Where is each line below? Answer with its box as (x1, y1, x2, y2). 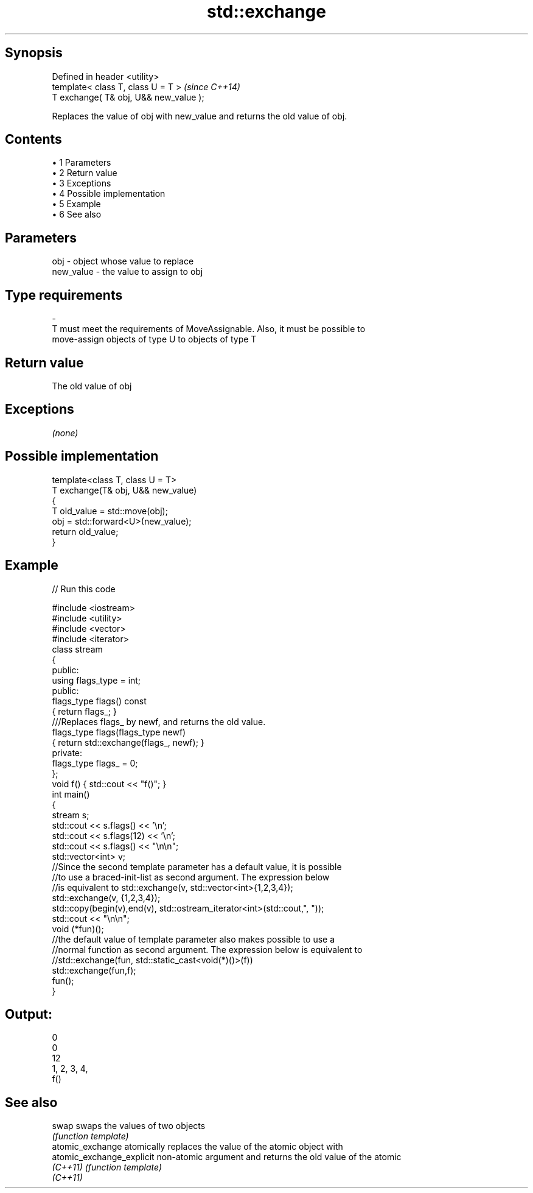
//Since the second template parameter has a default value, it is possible (52, 861, 342, 872)
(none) (52, 427, 78, 438)
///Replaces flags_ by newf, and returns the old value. (52, 716, 266, 727)
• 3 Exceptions (52, 178, 111, 189)
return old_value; (52, 526, 119, 537)
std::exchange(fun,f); (52, 965, 136, 975)
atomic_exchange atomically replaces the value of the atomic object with (52, 1141, 343, 1152)
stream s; (52, 809, 89, 820)
